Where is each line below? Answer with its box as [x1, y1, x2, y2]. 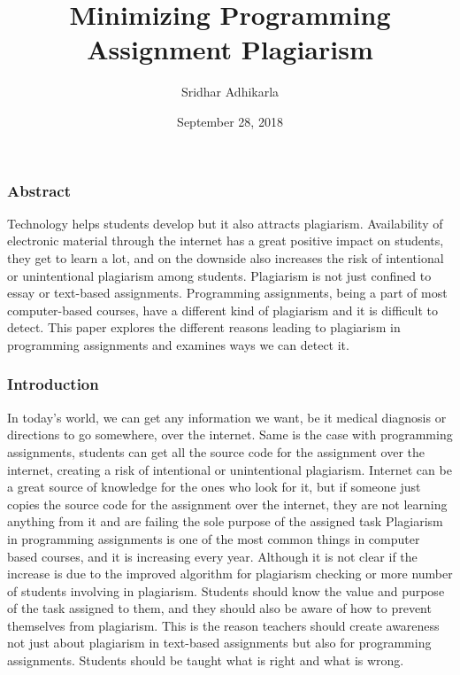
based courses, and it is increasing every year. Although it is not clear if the [7, 547, 418, 565]
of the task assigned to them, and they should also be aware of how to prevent [7, 599, 432, 617]
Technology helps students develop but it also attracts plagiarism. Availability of [7, 213, 443, 232]
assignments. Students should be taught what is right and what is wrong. [7, 651, 404, 670]
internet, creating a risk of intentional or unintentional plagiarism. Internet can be [7, 460, 452, 478]
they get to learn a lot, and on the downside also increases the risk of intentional [7, 248, 444, 267]
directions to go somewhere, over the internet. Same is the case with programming [7, 425, 453, 444]
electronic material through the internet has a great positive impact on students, [7, 231, 444, 250]
